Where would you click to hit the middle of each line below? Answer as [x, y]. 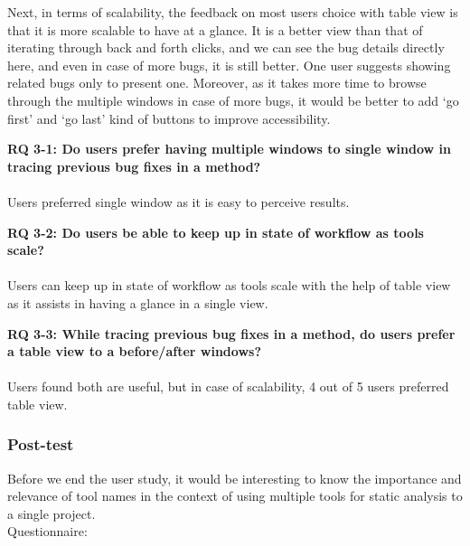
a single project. [52, 513]
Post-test [41, 444]
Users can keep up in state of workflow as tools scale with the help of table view [229, 285]
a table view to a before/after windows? [134, 351]
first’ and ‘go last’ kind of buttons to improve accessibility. [169, 118]
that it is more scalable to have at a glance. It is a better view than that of [215, 29]
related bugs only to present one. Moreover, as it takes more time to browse [217, 83]
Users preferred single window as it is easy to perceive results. [179, 201]
